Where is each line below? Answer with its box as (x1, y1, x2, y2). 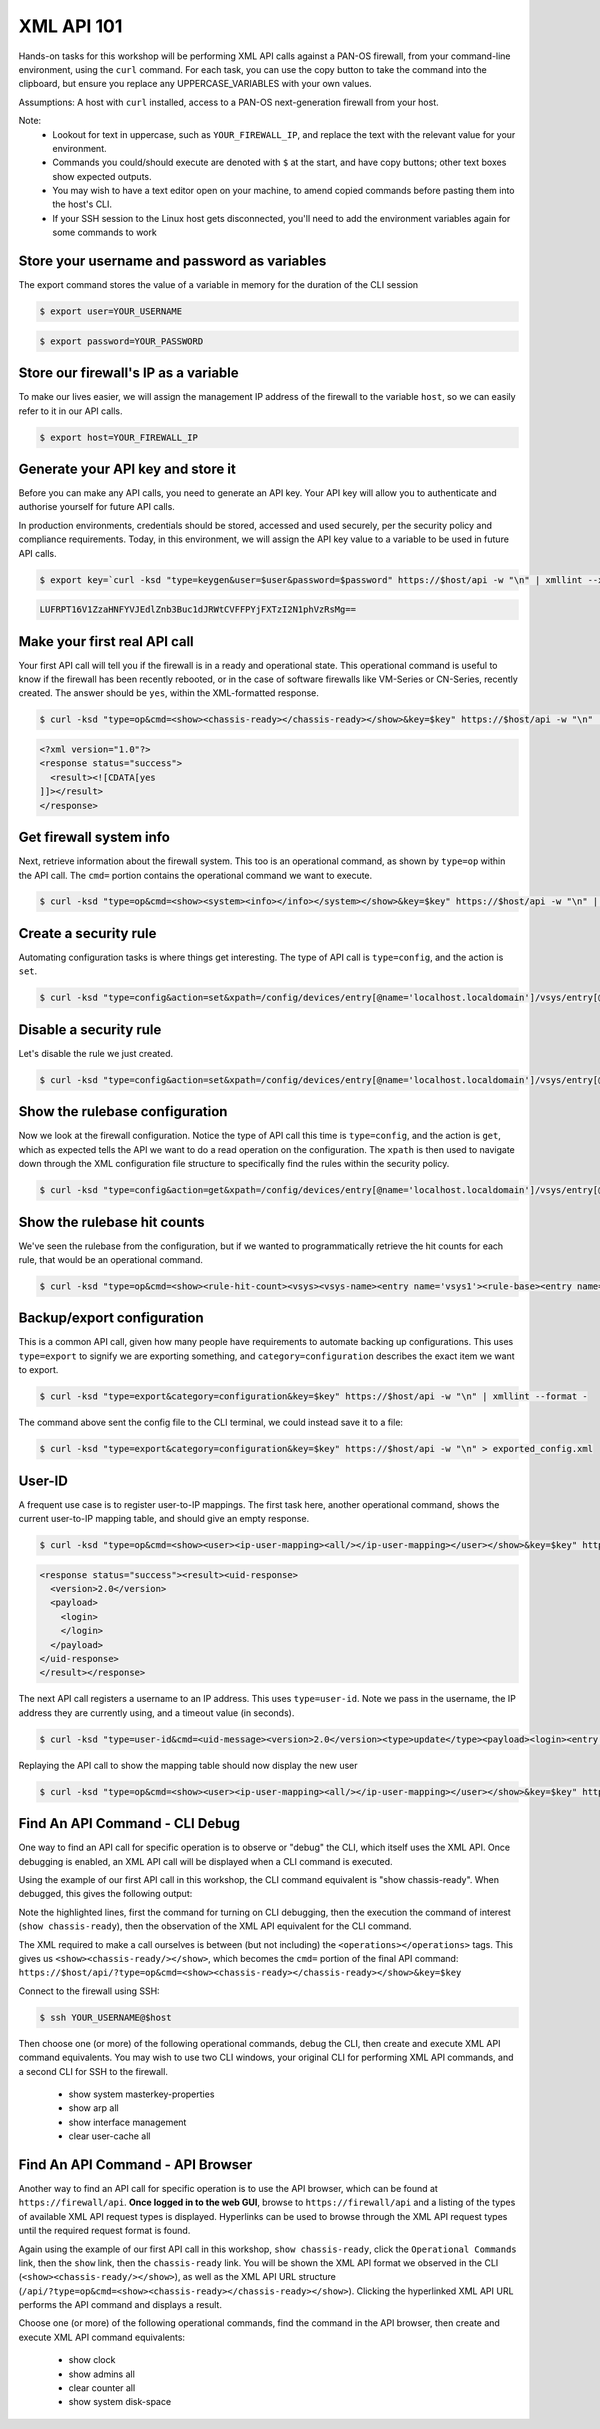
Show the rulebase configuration (18, 1103, 228, 1120)
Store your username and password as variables (18, 253, 327, 270)
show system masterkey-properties (68, 2088, 215, 2100)
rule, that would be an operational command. (18, 1254, 204, 1265)
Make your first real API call (18, 633, 194, 650)
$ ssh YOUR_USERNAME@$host (39, 2011, 172, 2023)
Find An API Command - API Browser (18, 2156, 253, 2173)
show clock (68, 2354, 116, 2366)
